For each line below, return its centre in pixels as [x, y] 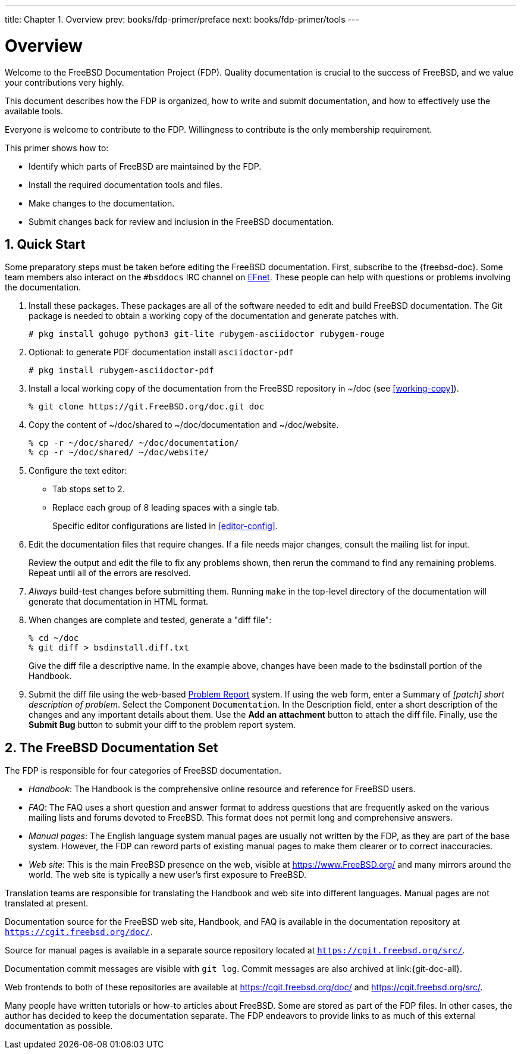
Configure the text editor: [78, 471]
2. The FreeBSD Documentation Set [112, 748]
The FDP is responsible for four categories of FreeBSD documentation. [143, 771]
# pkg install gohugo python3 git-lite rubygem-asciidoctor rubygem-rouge [207, 334]
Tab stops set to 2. [89, 489]
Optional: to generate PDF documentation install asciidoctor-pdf [161, 352]
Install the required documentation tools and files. [125, 184]
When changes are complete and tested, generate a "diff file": [150, 620]
